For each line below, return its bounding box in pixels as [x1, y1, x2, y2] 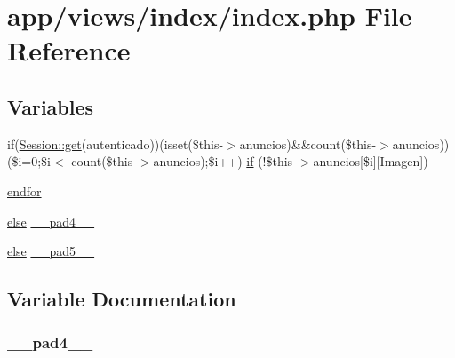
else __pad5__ [7, 242, 95, 260]
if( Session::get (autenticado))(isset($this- [7, 134, 224, 153]
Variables [7, 92, 94, 120]
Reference [7, 32, 131, 68]
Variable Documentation [7, 285, 236, 313]
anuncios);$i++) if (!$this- [153, 152, 297, 171]
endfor [7, 181, 42, 200]
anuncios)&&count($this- [239, 134, 377, 153]
